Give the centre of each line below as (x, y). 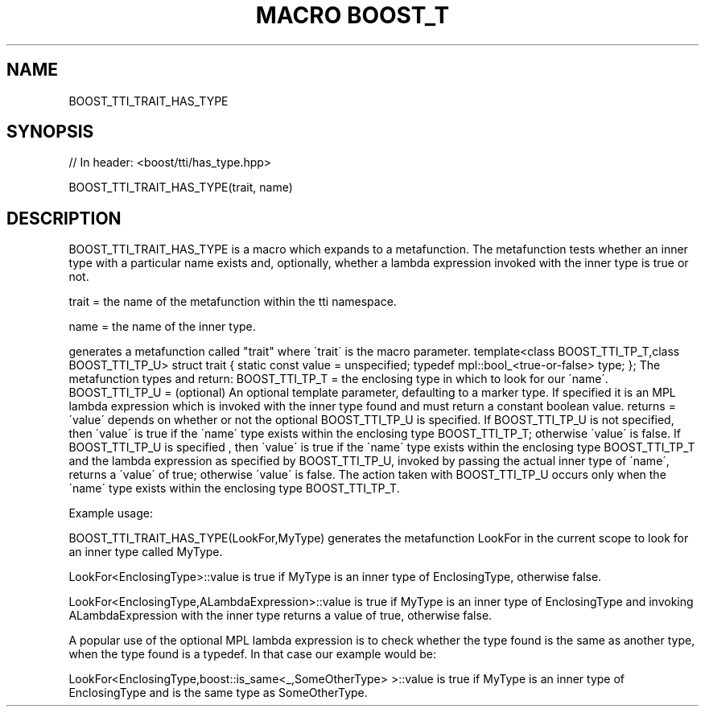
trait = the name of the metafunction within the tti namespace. (233, 302)
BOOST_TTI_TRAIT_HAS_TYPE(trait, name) (181, 188)
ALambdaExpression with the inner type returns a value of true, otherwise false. (280, 616)
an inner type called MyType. (146, 552)
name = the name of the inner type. (162, 327)
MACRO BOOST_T (352, 15)
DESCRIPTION (64, 218)
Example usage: (111, 513)
